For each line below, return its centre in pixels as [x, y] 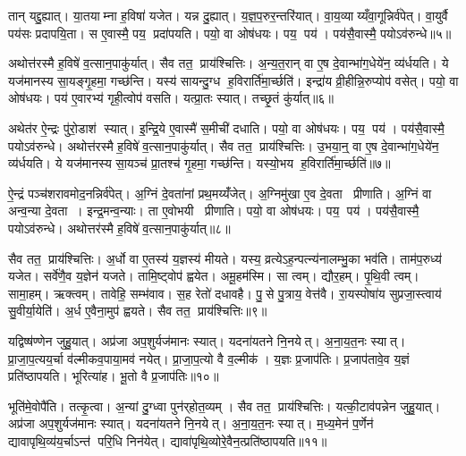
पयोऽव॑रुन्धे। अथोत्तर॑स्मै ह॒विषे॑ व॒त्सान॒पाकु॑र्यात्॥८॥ [119, 228]
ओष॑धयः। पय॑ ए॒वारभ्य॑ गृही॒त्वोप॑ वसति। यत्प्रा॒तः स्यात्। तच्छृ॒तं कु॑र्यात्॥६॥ [171, 98]
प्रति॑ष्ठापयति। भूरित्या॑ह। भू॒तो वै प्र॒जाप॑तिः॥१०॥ [114, 376]
